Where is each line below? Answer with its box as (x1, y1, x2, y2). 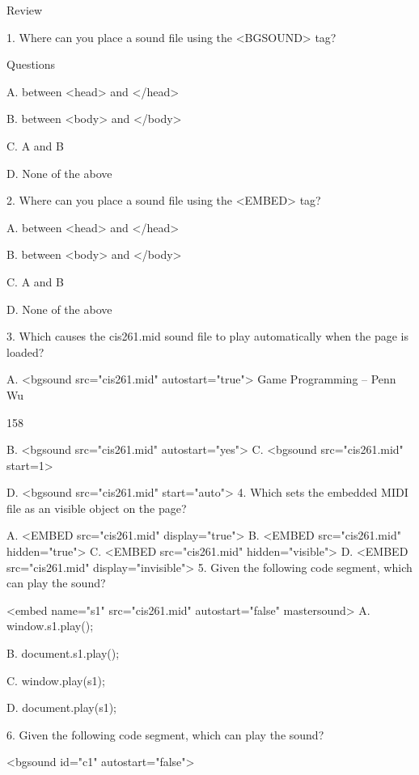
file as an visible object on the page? (6, 499, 187, 516)
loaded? (6, 343, 44, 360)
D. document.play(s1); (6, 699, 117, 716)
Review (6, 2, 43, 18)
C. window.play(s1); (6, 671, 105, 688)
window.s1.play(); (6, 617, 94, 634)
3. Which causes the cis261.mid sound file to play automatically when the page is (6, 328, 408, 345)
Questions (6, 56, 56, 73)
